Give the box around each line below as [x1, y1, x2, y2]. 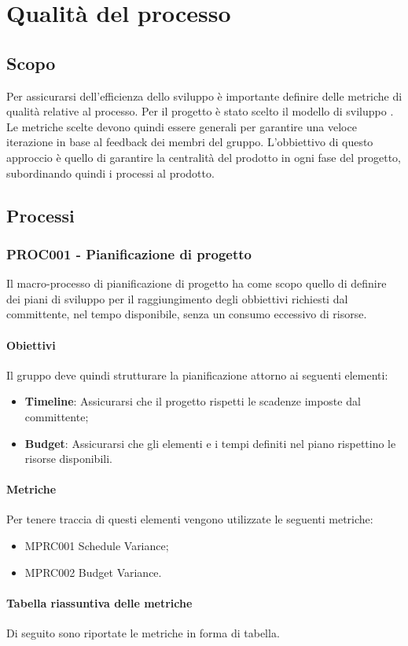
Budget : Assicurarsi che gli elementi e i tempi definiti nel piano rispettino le [24, 435, 396, 451]
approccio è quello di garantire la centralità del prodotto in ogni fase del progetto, [6, 149, 402, 165]
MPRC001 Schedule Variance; [24, 538, 169, 554]
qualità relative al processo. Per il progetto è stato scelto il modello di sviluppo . [6, 103, 394, 119]
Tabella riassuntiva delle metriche [6, 594, 193, 611]
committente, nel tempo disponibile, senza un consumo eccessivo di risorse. [6, 306, 367, 322]
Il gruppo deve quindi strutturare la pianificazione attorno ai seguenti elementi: [6, 366, 388, 383]
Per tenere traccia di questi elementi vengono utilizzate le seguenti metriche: [6, 511, 373, 527]
